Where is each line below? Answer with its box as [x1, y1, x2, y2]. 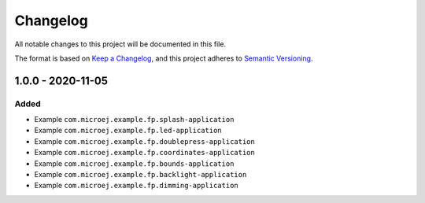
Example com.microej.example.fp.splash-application [34, 115, 235, 124]
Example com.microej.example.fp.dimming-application [34, 181, 239, 190]
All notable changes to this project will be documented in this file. [14, 39, 227, 49]
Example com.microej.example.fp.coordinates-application [34, 148, 255, 157]
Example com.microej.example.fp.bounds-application [34, 158, 235, 168]
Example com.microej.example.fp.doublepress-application [34, 136, 255, 146]
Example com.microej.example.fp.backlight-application [34, 170, 247, 179]
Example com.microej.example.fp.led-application [34, 126, 222, 135]
